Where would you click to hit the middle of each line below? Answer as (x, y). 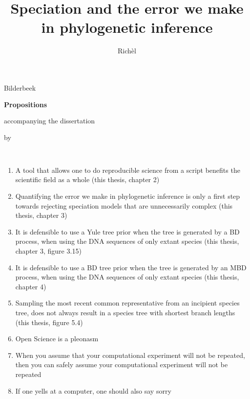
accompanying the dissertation (50, 121)
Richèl (127, 51)
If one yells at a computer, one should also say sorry (93, 390)
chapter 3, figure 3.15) (48, 251)
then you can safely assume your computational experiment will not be (122, 364)
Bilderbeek (20, 87)
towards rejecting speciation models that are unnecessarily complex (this (124, 205)
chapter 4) (31, 286)
